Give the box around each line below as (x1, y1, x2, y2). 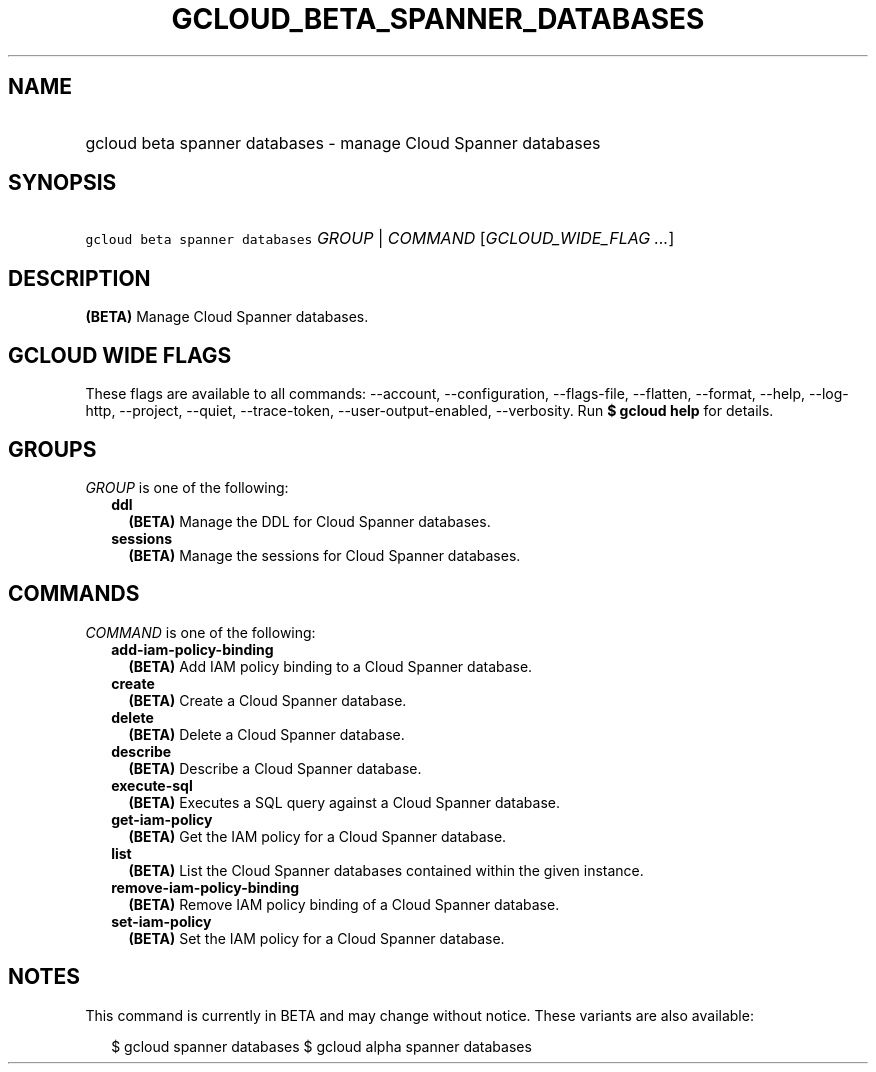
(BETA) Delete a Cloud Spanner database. (128, 725, 405, 743)
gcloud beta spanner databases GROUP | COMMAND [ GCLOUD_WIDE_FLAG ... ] (85, 228, 675, 249)
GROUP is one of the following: (85, 478, 289, 496)
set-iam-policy (111, 912, 212, 930)
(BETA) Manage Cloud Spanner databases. (85, 308, 369, 326)
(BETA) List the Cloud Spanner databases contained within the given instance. (128, 861, 644, 879)
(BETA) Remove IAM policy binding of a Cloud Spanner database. (128, 895, 560, 913)
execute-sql (111, 776, 193, 794)
